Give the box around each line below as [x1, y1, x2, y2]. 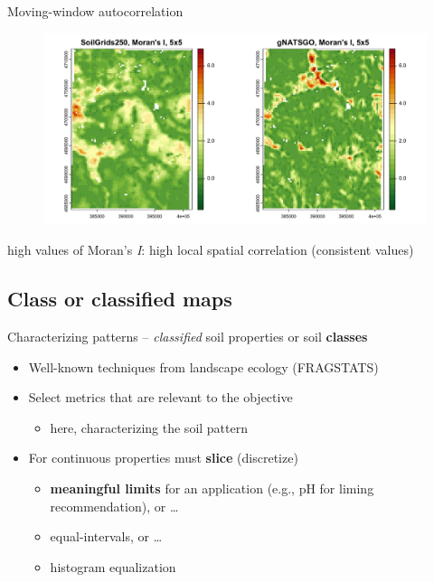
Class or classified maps [7, 285, 232, 313]
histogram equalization [50, 557, 176, 576]
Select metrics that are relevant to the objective [28, 388, 293, 407]
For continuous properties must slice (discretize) [28, 448, 298, 467]
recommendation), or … [50, 496, 179, 515]
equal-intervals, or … [50, 527, 163, 546]
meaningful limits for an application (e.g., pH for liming [50, 478, 374, 497]
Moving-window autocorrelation [7, 2, 184, 20]
